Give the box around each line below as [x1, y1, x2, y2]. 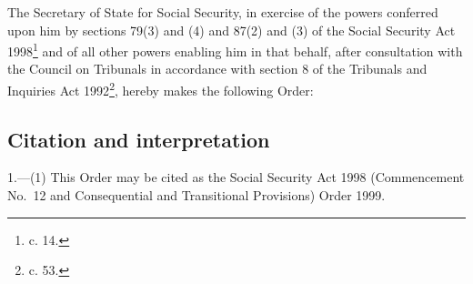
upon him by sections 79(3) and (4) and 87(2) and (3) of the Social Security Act [7, 20, 456, 39]
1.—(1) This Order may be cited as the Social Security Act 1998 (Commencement [7, 167, 465, 187]
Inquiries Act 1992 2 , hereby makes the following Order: [7, 78, 314, 99]
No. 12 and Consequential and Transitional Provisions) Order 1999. [7, 186, 386, 205]
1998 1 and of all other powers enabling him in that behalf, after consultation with [7, 39, 463, 60]
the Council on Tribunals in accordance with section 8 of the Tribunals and [7, 59, 428, 78]
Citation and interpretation [7, 125, 270, 153]
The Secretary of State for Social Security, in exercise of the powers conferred [7, 3, 438, 21]
